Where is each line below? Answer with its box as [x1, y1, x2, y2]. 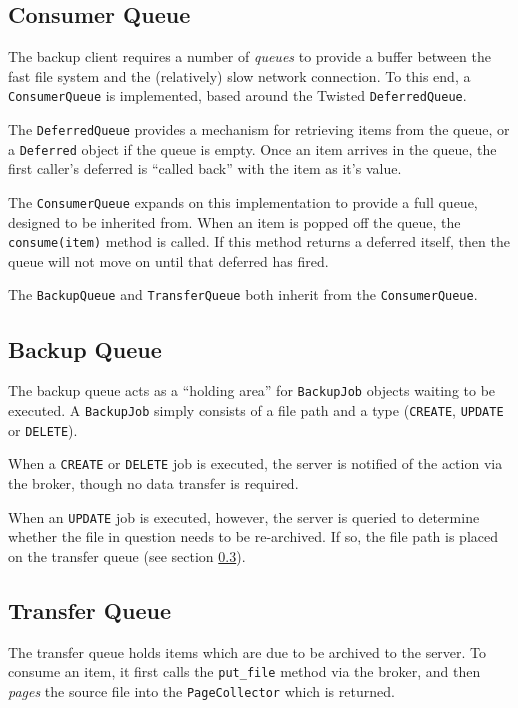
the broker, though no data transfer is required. [8, 472, 299, 493]
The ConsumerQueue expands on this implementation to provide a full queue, [8, 191, 478, 212]
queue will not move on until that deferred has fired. [8, 250, 329, 271]
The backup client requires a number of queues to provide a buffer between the [8, 46, 491, 67]
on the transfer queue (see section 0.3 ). [8, 545, 246, 566]
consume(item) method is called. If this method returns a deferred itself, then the [8, 231, 510, 252]
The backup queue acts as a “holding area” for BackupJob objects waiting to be [8, 380, 496, 401]
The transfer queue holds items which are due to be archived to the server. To [8, 641, 487, 662]
